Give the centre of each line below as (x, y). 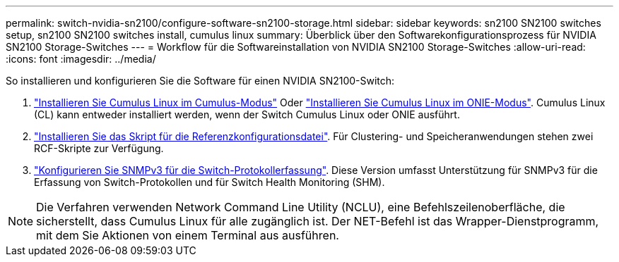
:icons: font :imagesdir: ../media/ (81, 59)
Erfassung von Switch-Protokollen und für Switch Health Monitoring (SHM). (210, 182)
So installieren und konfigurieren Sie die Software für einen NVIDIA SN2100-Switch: (200, 81)
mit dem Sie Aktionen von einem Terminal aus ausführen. (188, 235)
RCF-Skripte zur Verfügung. (99, 148)
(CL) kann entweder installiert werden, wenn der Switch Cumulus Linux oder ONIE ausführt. (247, 114)
